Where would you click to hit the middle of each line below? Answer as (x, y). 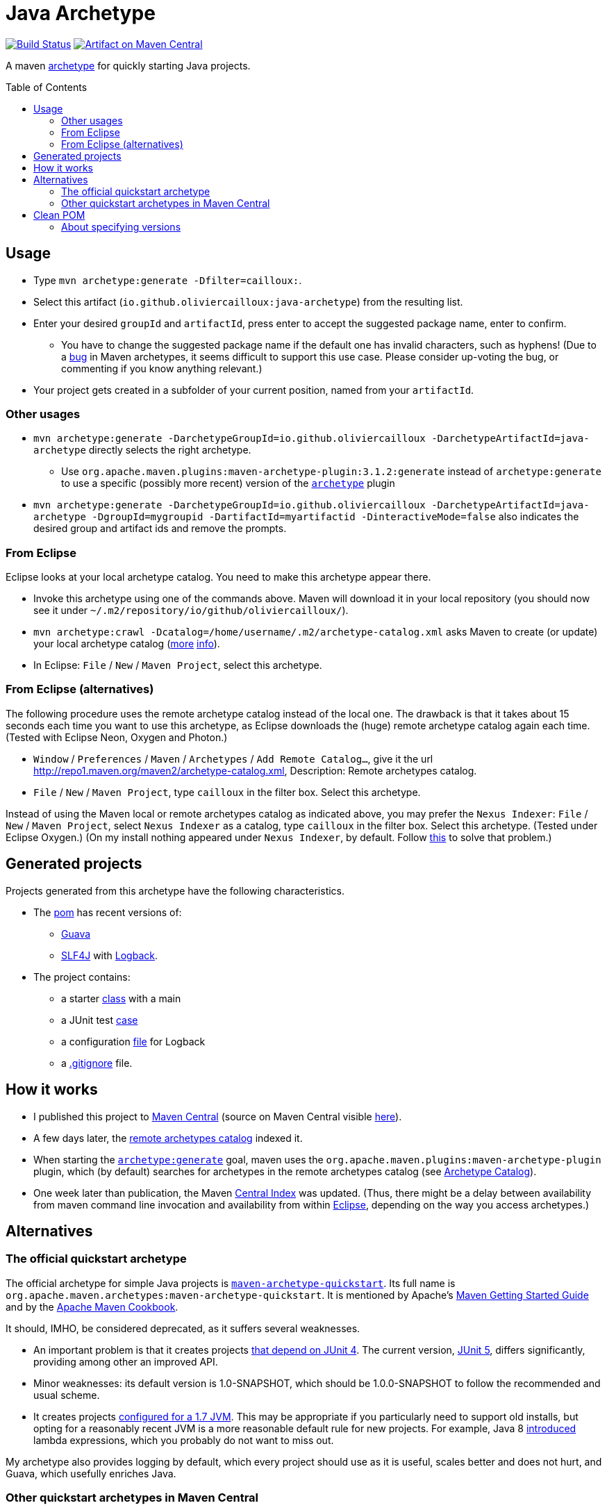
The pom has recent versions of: (108, 912)
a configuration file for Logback (133, 1041)
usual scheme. (67, 1395)
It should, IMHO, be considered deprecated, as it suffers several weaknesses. (183, 1328)
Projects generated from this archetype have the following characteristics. (175, 890)
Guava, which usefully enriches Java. (91, 1473)
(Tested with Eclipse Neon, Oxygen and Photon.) (117, 737)
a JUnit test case (100, 1020)
